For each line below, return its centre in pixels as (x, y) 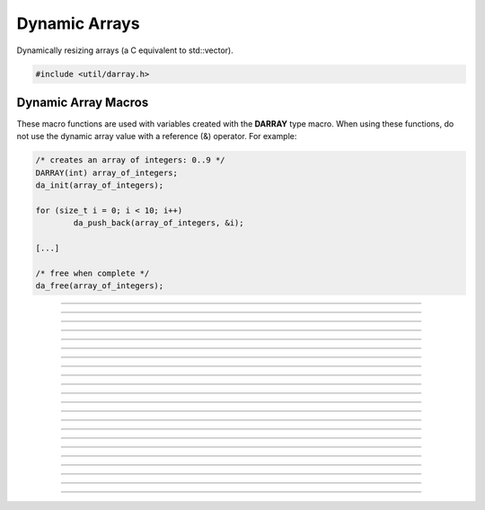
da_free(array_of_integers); (100, 286)
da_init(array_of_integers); (100, 185)
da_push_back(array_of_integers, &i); (159, 223)
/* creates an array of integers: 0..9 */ (130, 160)
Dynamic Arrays (78, 23)
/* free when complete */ (93, 273)
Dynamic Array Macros (83, 102)
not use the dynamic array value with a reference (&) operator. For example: (157, 136)
